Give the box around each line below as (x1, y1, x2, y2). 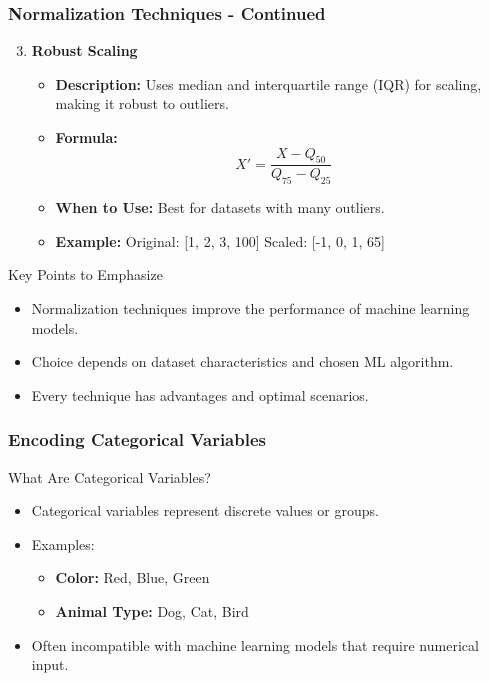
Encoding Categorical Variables (8, 427, 266, 452)
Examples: (31, 533, 95, 554)
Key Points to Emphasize (8, 264, 163, 285)
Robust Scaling (31, 40, 138, 61)
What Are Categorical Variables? (8, 466, 211, 487)
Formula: (55, 127, 118, 147)
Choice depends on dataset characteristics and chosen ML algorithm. (31, 351, 454, 372)
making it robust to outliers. (55, 93, 229, 114)
